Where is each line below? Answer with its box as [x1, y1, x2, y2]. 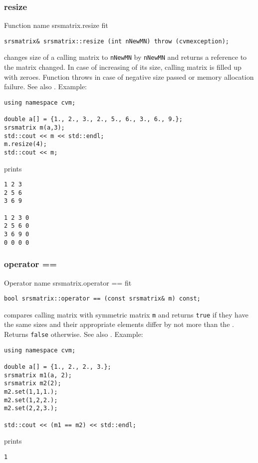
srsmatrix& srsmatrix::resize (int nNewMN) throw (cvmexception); [4, 37, 230, 45]
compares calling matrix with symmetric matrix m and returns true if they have [4, 309, 249, 319]
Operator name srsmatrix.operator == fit [4, 277, 132, 288]
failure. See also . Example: [4, 81, 87, 92]
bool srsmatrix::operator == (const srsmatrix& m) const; [4, 295, 201, 303]
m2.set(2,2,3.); [4, 405, 58, 412]
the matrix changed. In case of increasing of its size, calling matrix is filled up [4, 62, 242, 72]
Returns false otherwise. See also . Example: [4, 329, 143, 339]
